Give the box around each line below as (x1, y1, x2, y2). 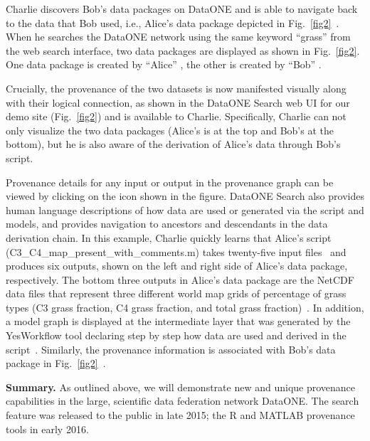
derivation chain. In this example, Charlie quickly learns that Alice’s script (6, 230, 332, 245)
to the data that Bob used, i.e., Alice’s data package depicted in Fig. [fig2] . (6, 15, 339, 30)
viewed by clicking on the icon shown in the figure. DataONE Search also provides (6, 188, 364, 203)
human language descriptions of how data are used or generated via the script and (6, 202, 364, 217)
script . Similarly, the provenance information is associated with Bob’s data (6, 341, 336, 356)
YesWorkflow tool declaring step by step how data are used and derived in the (6, 328, 347, 343)
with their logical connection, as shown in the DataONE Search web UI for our (6, 95, 350, 110)
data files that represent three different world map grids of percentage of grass (6, 286, 347, 301)
